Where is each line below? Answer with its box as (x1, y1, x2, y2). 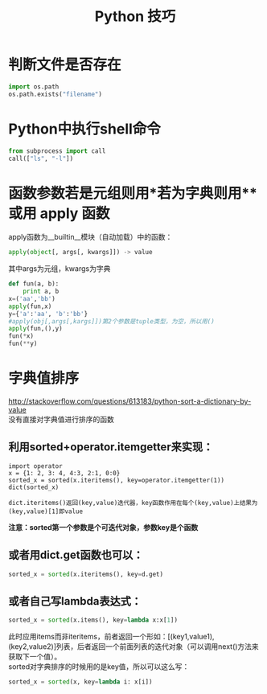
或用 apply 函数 (8, 204, 110, 222)
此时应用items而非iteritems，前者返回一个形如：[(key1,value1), (8, 632, 215, 642)
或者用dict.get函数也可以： (8, 548, 144, 562)
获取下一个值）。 (8, 652, 62, 662)
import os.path (8, 82, 60, 91)
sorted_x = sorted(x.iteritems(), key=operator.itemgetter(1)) (8, 476, 225, 484)
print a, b (23, 287, 60, 296)
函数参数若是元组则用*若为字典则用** (8, 184, 257, 202)
